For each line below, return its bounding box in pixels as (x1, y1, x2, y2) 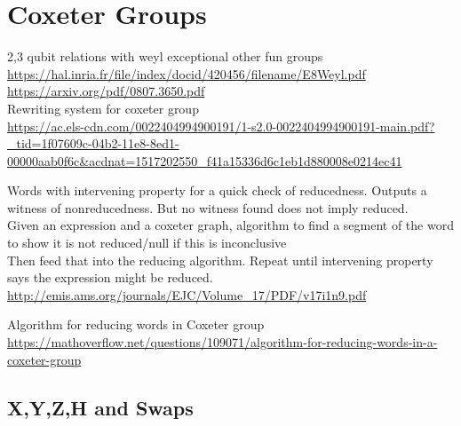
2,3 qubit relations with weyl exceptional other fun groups (7, 47, 323, 66)
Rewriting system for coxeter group (7, 99, 199, 117)
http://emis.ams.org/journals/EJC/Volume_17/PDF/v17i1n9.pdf (7, 285, 367, 304)
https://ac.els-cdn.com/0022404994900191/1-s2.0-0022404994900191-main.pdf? (7, 116, 435, 135)
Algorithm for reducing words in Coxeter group (7, 315, 265, 334)
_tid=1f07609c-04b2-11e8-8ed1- (7, 134, 179, 153)
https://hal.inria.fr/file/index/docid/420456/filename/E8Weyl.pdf (7, 64, 366, 83)
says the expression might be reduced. (7, 268, 213, 287)
